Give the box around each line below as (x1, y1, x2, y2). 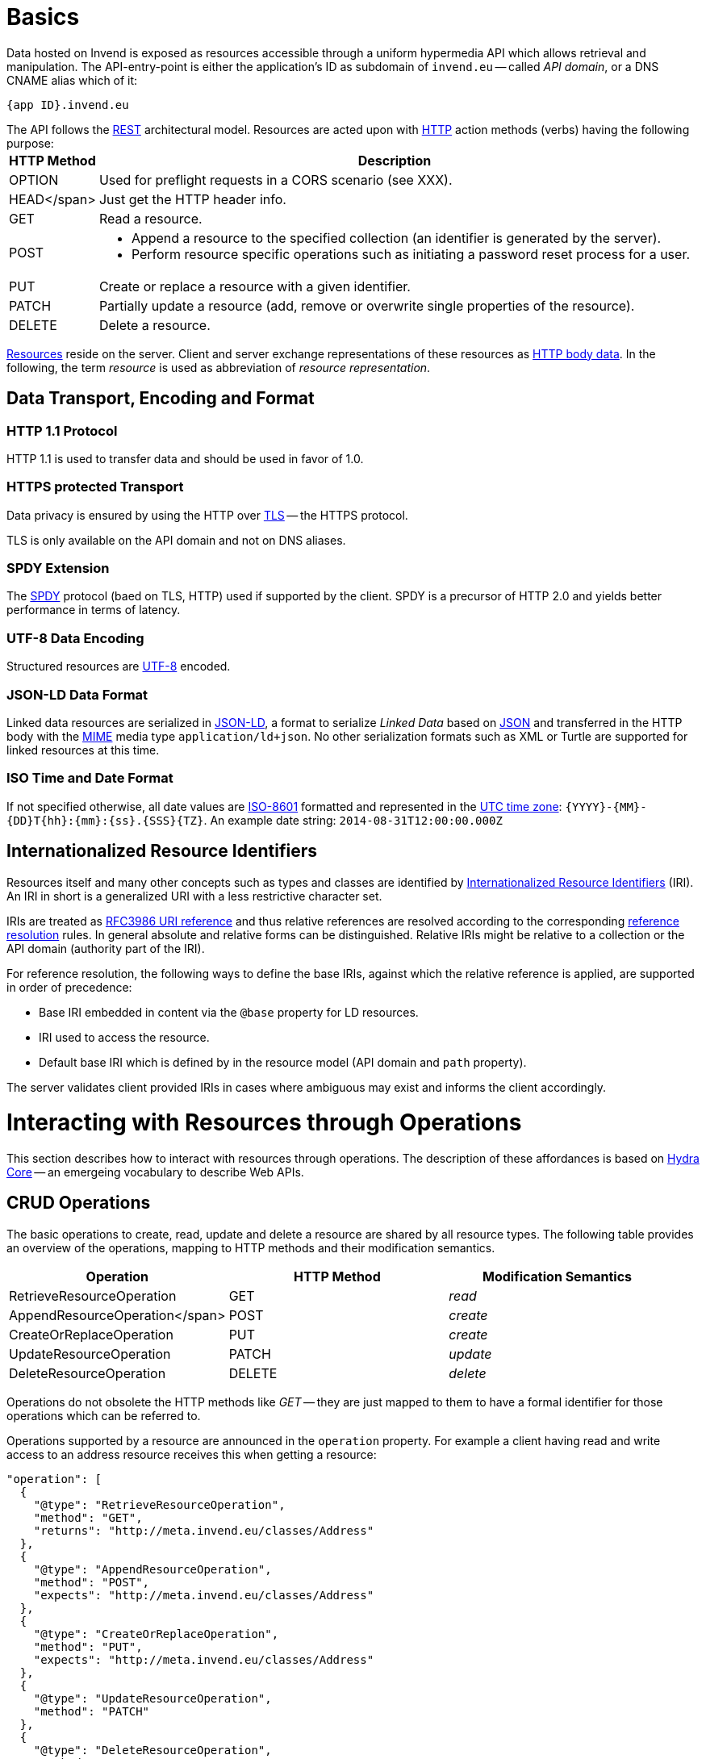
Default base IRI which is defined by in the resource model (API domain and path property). (39, 1055, 527, 1069)
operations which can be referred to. (6, 1408, 201, 1423)
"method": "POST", (33, 1575, 150, 1589)
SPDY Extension (6, 560, 110, 577)
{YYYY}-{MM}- (565, 800, 647, 813)
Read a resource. (98, 210, 203, 227)
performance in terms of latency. (6, 603, 181, 617)
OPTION (9, 171, 59, 188)
